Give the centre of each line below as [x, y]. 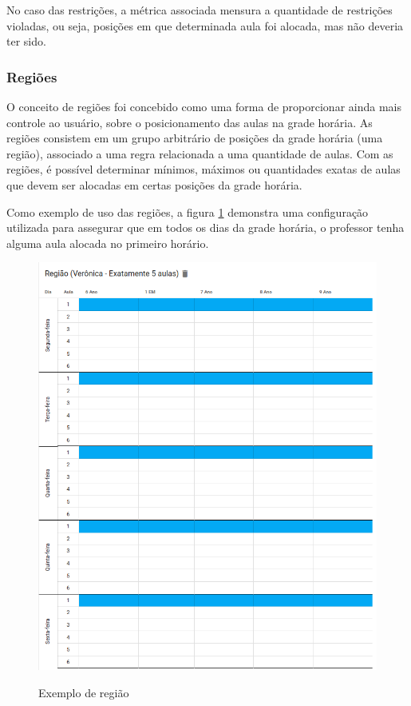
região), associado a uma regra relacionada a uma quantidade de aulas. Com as [200, 153]
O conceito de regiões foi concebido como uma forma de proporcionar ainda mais [204, 106]
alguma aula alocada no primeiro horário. [108, 243]
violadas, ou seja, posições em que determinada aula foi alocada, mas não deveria [205, 25]
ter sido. [26, 41]
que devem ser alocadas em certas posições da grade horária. [154, 184]
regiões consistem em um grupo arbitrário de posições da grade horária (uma [195, 138]
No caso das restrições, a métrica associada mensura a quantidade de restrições [200, 10]
